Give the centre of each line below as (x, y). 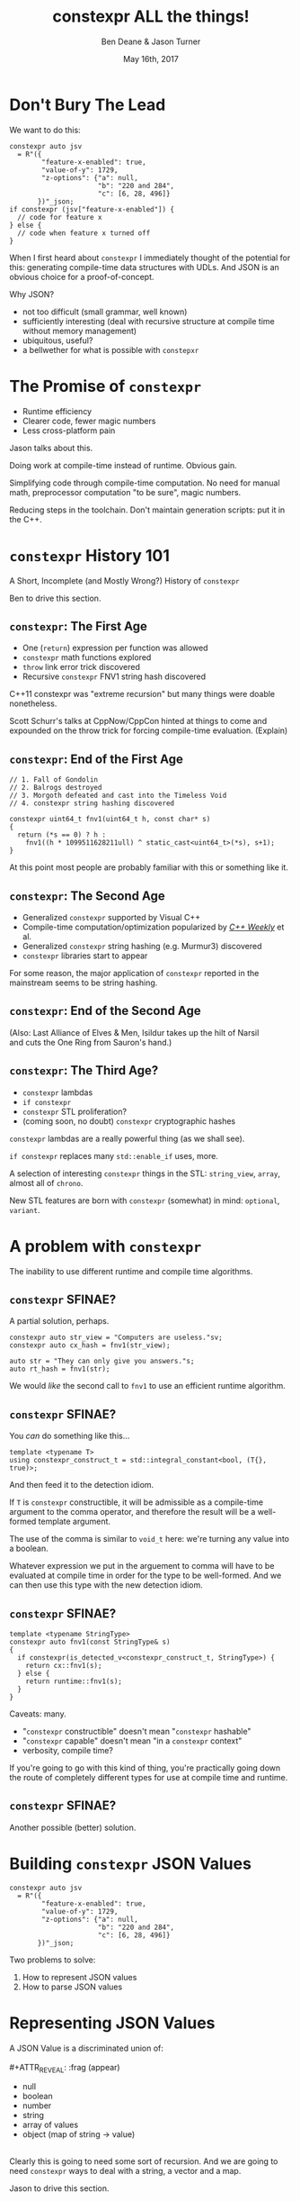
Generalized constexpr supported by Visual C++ (111, 917)
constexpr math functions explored (87, 657)
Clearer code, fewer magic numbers (89, 421)
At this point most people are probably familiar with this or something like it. (149, 867)
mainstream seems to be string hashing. (84, 983)
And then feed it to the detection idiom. (82, 1485)
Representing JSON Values (112, 2023)
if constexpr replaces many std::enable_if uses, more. (114, 1155)
